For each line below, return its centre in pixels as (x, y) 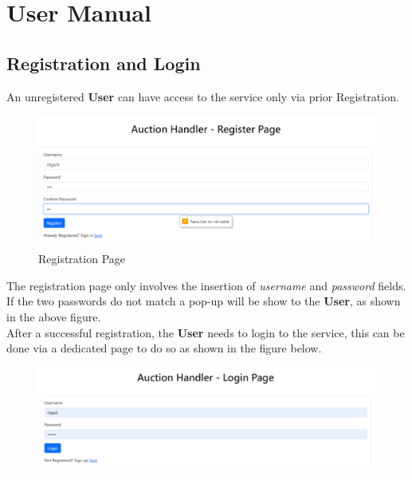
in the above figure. (54, 316)
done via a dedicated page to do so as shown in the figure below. (164, 348)
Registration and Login (104, 63)
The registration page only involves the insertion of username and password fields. (206, 285)
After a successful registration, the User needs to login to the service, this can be (206, 332)
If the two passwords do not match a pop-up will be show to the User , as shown (204, 301)
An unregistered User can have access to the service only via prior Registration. (203, 96)
